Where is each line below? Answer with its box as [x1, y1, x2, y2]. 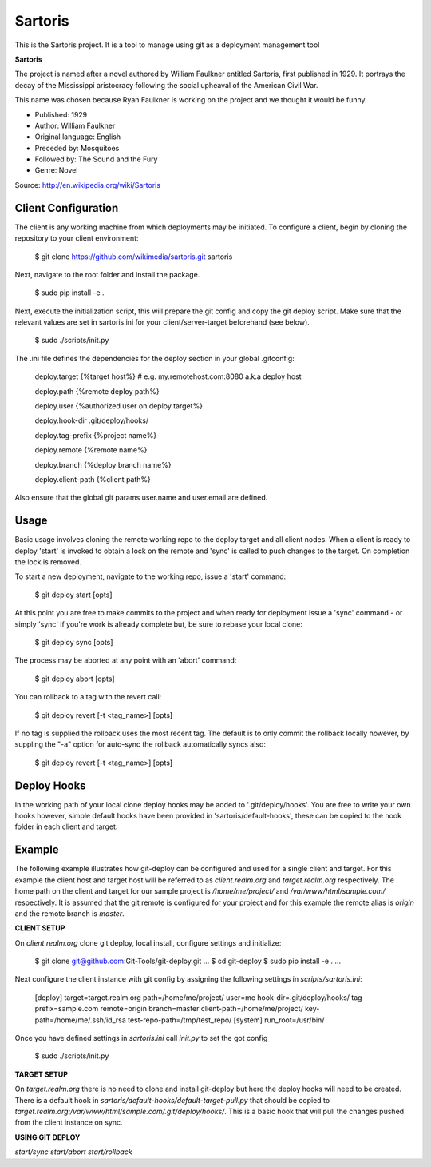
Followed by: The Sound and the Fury [34, 154, 158, 164]
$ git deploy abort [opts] [34, 674, 115, 683]
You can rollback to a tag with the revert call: [14, 692, 162, 702]
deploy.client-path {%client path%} [34, 475, 152, 484]
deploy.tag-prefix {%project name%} [34, 430, 157, 440]
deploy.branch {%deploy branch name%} [34, 460, 172, 469]
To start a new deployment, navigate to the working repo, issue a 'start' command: [14, 572, 287, 581]
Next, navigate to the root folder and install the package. [14, 269, 200, 279]
